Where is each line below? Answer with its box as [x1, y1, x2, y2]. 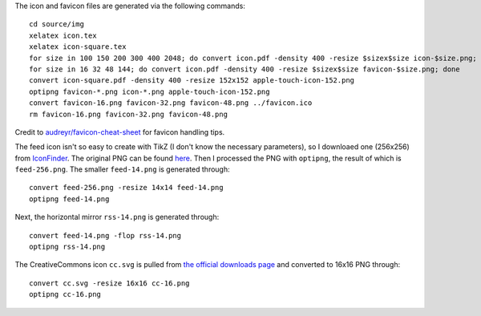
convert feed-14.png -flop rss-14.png [29, 231, 182, 240]
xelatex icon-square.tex [29, 43, 127, 51]
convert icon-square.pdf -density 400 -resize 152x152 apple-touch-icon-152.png [29, 76, 355, 85]
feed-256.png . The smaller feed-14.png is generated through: [14, 164, 230, 174]
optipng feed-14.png [29, 194, 110, 204]
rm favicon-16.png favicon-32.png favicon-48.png [29, 109, 228, 119]
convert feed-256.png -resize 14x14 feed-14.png [29, 183, 224, 192]
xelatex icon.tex [29, 30, 97, 40]
